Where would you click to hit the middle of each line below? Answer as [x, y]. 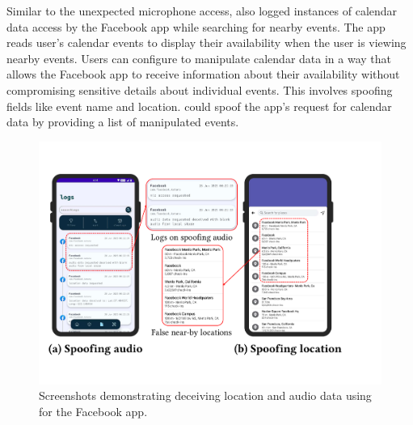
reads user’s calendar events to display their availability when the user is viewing [206, 42]
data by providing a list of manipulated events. [123, 122]
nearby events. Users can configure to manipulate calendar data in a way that [199, 58]
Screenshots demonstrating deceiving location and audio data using [205, 395]
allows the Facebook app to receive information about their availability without [203, 74]
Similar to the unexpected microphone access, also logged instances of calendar [202, 11]
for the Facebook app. [93, 411]
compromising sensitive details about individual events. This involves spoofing [200, 89]
